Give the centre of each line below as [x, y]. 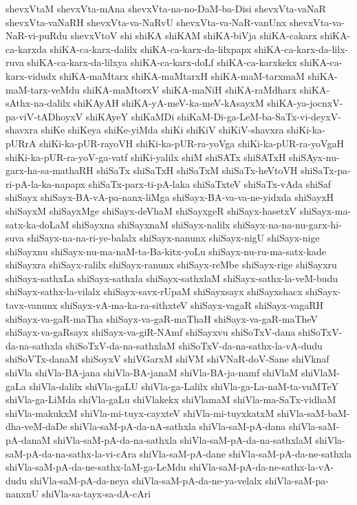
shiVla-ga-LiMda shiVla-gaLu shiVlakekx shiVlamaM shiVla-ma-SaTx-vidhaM [171, 399]
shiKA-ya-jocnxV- [305, 103]
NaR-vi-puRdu [36, 35]
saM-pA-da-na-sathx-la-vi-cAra [71, 453]
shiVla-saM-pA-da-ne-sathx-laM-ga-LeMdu [96, 467]
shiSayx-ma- [325, 210]
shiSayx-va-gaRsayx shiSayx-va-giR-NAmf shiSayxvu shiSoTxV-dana [151, 332]
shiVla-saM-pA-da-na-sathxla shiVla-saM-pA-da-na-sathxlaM [183, 440]
